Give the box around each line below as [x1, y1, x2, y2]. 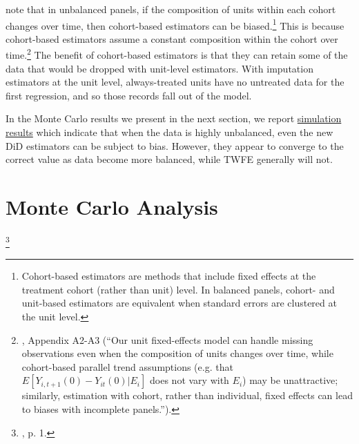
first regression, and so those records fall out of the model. [6, 88, 252, 102]
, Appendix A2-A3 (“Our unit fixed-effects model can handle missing [21, 332, 313, 347]
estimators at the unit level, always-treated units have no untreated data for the [6, 75, 345, 89]
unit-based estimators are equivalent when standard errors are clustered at [21, 296, 337, 310]
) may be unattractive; [242, 373, 338, 387]
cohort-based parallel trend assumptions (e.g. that [21, 359, 233, 374]
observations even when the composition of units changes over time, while [21, 346, 333, 360]
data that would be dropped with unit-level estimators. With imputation [6, 61, 313, 75]
